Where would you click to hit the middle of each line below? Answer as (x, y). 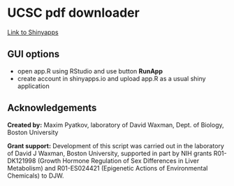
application (34, 86)
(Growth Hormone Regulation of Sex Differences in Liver (118, 160)
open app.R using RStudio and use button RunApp (90, 71)
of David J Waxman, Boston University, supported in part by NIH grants (110, 153)
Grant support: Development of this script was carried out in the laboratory (116, 145)
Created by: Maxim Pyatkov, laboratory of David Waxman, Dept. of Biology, (116, 124)
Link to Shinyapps (33, 32)
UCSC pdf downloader (73, 13)
